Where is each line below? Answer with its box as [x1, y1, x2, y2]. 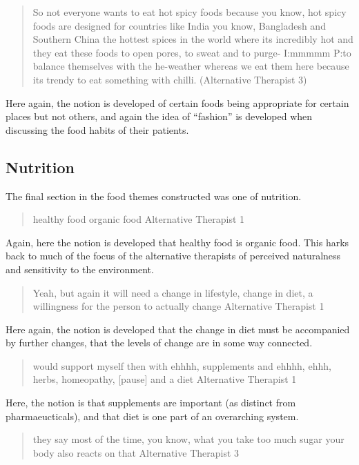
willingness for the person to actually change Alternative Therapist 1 [32, 299, 324, 313]
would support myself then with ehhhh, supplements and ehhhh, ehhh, [32, 358, 331, 373]
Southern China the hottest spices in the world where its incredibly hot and [32, 32, 353, 46]
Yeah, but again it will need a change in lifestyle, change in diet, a [32, 285, 313, 299]
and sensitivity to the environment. [6, 261, 154, 276]
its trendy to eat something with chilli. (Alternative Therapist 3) [32, 72, 307, 86]
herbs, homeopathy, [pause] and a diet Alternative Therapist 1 [32, 372, 297, 386]
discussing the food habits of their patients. [6, 122, 189, 137]
